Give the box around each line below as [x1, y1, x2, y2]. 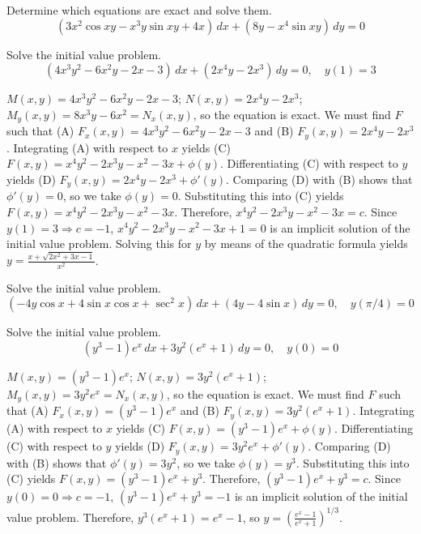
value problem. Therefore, [6, 508, 134, 525]
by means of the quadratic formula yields [204, 235, 408, 252]
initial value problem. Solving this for [6, 235, 192, 252]
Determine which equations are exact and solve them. [6, 2, 272, 18]
